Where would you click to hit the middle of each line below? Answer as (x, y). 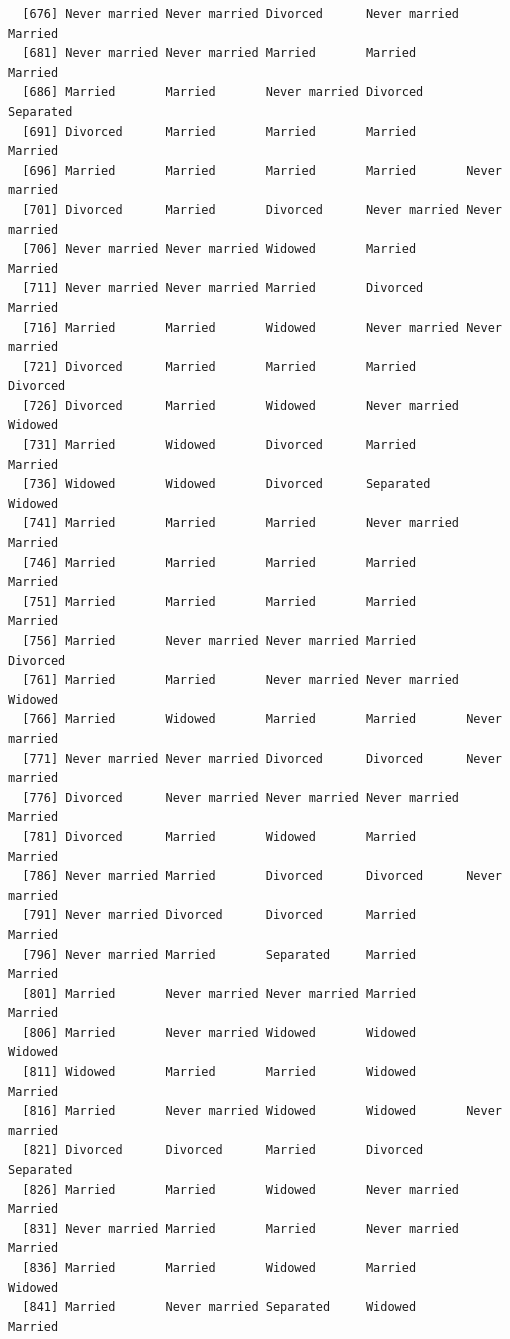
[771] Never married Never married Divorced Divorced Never (262, 758)
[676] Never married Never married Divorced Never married (241, 14)
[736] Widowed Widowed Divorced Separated (226, 484)
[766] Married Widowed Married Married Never (262, 719)
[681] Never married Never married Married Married (219, 53)
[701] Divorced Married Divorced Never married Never (262, 209)
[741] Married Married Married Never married (241, 523)
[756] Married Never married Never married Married (219, 641)
